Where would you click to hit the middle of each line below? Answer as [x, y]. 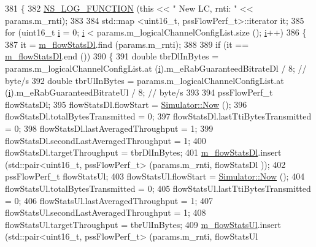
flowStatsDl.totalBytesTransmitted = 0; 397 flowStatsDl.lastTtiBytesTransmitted [158, 116]
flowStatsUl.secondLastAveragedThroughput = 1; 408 [106, 212]
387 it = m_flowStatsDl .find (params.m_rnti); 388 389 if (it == [127, 44]
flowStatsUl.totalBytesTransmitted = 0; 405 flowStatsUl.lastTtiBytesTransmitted [158, 188]
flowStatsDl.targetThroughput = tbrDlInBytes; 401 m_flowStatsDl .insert [143, 152]
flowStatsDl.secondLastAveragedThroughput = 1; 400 [106, 140]
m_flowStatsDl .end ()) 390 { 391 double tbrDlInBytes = [112, 56]
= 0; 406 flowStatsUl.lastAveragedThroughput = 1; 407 [109, 200]
